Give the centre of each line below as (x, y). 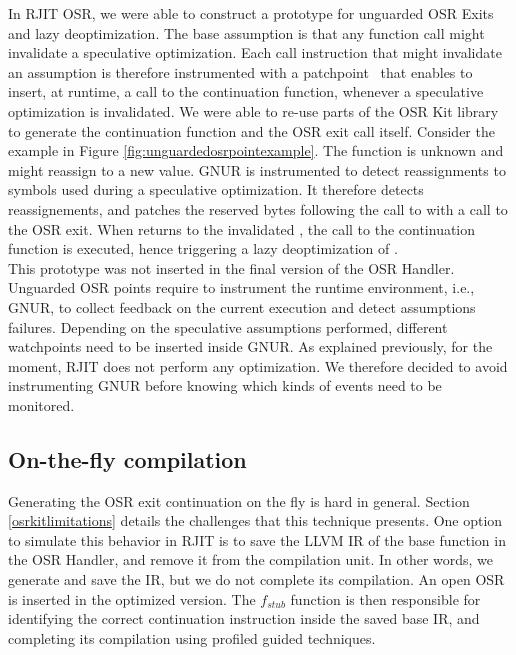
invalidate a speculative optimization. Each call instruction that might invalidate (255, 52)
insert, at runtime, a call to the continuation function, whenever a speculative (246, 91)
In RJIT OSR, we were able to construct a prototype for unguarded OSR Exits (251, 13)
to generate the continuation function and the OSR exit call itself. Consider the (251, 130)
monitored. (41, 404)
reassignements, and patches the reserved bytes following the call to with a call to (258, 208)
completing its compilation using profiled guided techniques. (192, 637)
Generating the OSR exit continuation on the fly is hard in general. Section (239, 500)
